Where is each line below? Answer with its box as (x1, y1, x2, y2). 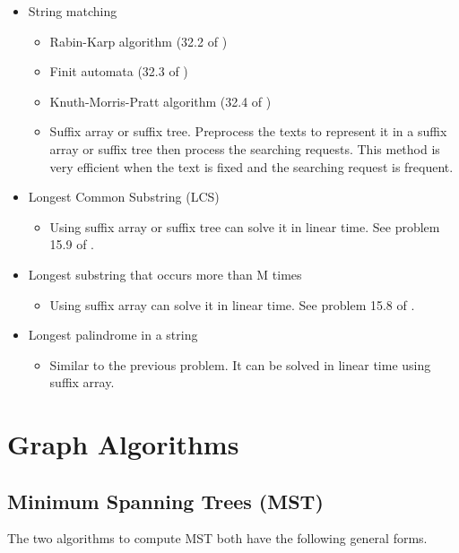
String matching (28, 2, 117, 20)
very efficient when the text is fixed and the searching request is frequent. (49, 157, 454, 176)
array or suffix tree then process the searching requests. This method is (49, 139, 440, 158)
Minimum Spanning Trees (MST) (7, 487, 324, 514)
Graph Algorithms (7, 426, 239, 462)
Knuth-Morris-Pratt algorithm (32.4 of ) (49, 91, 272, 110)
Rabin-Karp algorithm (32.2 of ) (49, 31, 228, 50)
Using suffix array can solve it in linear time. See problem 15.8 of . (49, 295, 415, 314)
